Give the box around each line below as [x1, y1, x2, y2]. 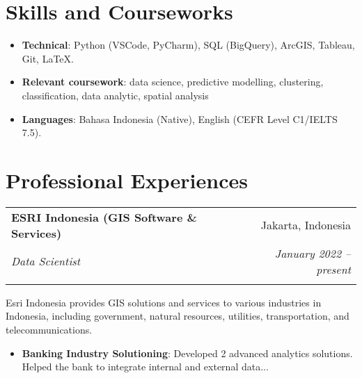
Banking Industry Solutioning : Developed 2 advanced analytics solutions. [22, 345, 353, 360]
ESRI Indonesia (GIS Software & [11, 208, 197, 225]
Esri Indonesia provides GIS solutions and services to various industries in [6, 295, 322, 309]
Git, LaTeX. [22, 51, 74, 65]
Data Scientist [11, 253, 81, 270]
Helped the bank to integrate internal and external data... [22, 359, 269, 374]
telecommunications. [6, 322, 93, 336]
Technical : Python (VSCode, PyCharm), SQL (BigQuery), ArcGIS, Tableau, [22, 38, 355, 52]
